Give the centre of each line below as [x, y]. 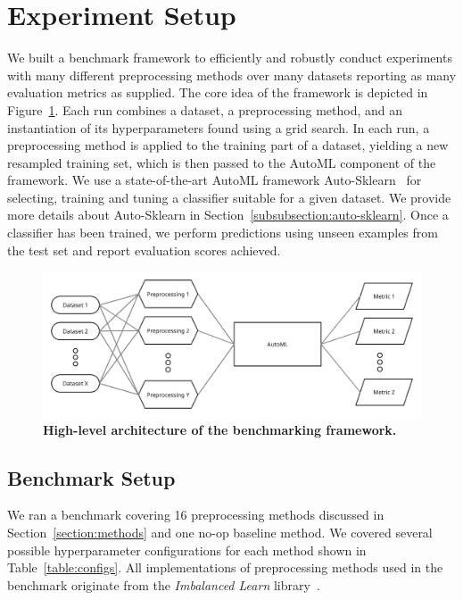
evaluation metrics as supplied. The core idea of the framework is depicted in [218, 92]
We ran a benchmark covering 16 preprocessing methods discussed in [196, 515]
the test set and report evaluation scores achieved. [144, 250]
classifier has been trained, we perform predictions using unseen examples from [223, 233]
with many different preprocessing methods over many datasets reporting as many [232, 75]
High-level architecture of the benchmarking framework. [220, 429]
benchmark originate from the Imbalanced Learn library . [164, 584]
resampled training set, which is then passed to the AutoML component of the [222, 162]
